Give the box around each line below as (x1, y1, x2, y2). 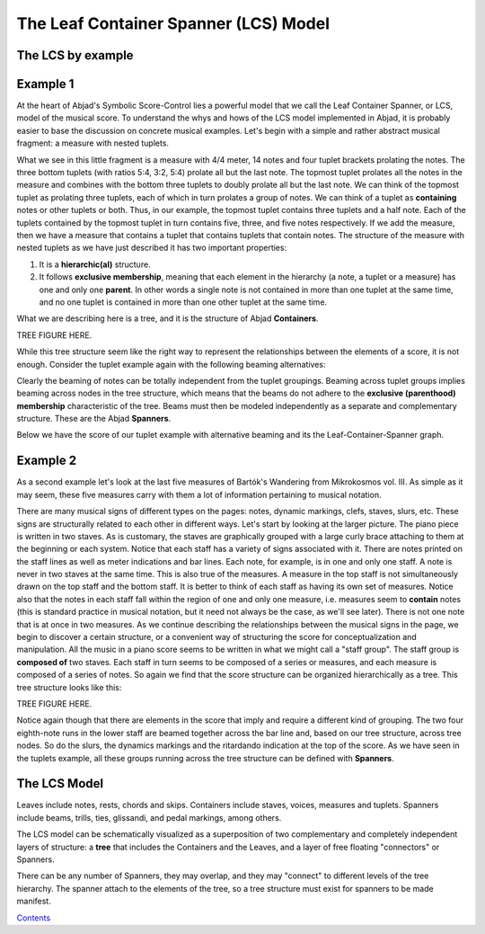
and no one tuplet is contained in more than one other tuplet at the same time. (39, 297, 328, 307)
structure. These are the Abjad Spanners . (16, 414, 172, 424)
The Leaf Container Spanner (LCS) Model (16, 13, 331, 33)
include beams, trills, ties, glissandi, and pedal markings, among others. (16, 812, 282, 823)
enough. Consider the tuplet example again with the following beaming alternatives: (16, 359, 326, 369)
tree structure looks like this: (16, 681, 122, 692)
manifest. (16, 895, 51, 907)
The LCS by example (16, 48, 134, 63)
